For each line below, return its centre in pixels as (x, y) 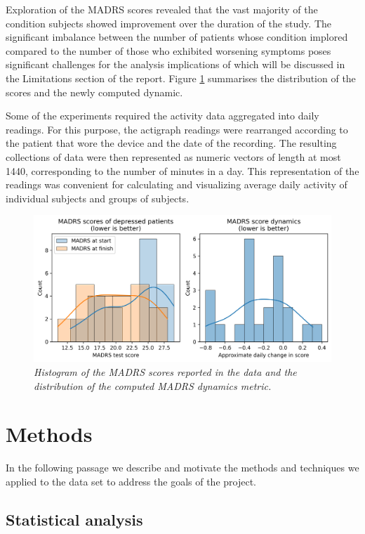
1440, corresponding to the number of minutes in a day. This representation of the (182, 170)
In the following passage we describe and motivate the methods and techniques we (182, 468)
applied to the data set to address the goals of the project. (131, 481)
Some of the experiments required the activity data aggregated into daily (162, 116)
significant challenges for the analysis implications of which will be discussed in (175, 64)
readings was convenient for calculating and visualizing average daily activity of (177, 184)
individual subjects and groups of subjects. (98, 198)
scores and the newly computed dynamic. (94, 92)
